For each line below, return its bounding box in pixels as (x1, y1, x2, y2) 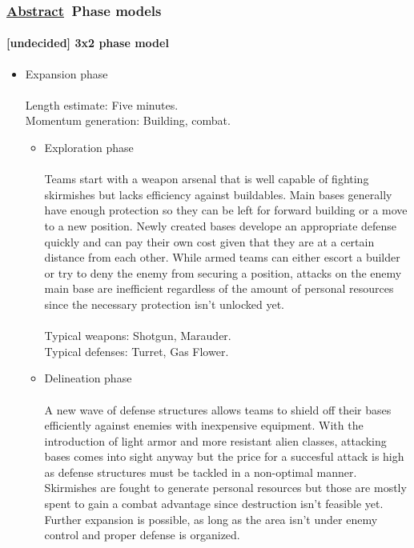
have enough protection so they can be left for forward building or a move (44, 202, 408, 218)
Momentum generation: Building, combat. (25, 112, 231, 129)
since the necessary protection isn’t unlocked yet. (44, 295, 285, 312)
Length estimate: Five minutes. (25, 96, 179, 113)
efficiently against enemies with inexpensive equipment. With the (44, 417, 364, 434)
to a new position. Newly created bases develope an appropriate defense (44, 217, 397, 234)
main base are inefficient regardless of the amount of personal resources (44, 280, 394, 297)
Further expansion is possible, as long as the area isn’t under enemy (44, 510, 378, 527)
